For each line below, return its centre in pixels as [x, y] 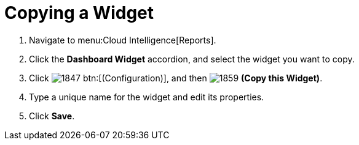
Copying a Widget [79, 13]
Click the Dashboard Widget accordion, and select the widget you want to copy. [192, 59]
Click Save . [52, 116]
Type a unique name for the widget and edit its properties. [147, 97]
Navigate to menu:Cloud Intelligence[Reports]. [123, 40]
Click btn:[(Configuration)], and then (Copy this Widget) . [176, 78]
